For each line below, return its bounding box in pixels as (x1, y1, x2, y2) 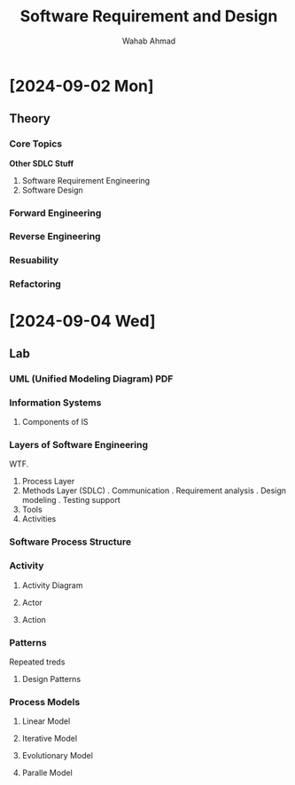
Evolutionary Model (21, 750, 93, 761)
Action (21, 614, 47, 624)
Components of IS (21, 417, 89, 428)
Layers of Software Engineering (9, 439, 149, 451)
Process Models (9, 695, 81, 708)
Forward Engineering (9, 207, 102, 219)
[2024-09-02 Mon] (9, 75, 154, 96)
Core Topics (9, 137, 63, 150)
